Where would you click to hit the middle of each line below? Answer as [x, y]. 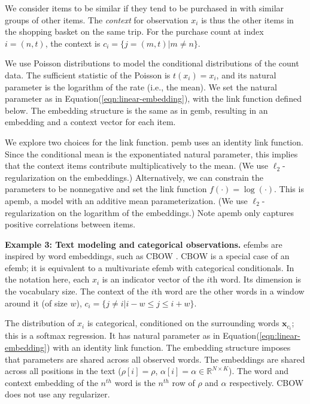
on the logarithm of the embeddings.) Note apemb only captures [176, 212]
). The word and [259, 371]
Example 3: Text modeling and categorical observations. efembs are [144, 244]
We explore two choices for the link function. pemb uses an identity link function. [154, 142]
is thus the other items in [247, 19]
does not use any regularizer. [57, 394]
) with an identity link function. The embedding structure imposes [169, 347]
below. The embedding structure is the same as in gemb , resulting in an [136, 110]
